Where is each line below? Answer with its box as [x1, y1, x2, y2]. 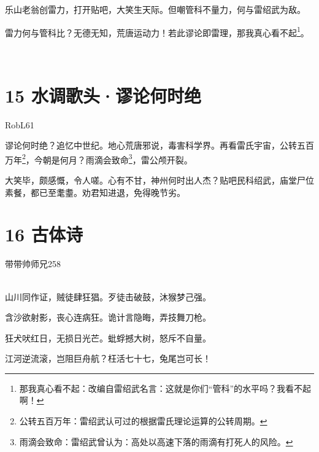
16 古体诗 [5, 222, 83, 247]
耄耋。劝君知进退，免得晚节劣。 [56, 185, 185, 198]
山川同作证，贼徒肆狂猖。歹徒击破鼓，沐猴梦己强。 [5, 290, 211, 303]
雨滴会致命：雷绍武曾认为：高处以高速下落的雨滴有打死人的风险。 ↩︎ [19, 435, 293, 448]
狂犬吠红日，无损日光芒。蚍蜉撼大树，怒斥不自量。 [5, 331, 211, 344]
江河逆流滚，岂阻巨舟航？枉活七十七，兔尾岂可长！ [5, 352, 211, 365]
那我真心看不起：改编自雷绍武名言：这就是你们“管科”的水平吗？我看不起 [19, 381, 312, 394]
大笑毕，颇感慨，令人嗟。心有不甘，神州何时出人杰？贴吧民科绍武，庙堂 [5, 174, 297, 186]
